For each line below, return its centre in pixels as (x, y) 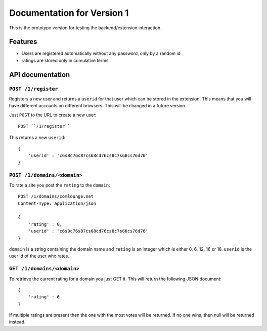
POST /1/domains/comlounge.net (56, 196)
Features (23, 42)
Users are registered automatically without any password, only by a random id (101, 53)
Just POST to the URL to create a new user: (53, 115)
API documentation (40, 74)
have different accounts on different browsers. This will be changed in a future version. (98, 106)
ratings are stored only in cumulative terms (65, 60)
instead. (17, 322)
